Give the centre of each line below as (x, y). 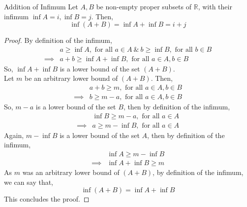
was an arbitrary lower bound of (71, 172)
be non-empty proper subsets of (144, 6)
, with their (215, 6)
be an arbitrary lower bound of (71, 78)
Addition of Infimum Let (41, 6)
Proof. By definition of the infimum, (58, 40)
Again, (14, 135)
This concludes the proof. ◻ (47, 199)
